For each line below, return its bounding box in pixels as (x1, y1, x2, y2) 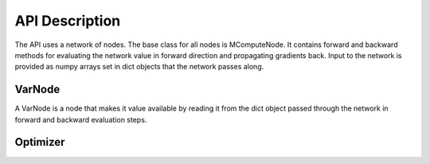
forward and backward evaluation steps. (14, 115, 147, 124)
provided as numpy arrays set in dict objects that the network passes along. (14, 62, 264, 72)
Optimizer (14, 135, 65, 149)
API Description (14, 12, 121, 29)
